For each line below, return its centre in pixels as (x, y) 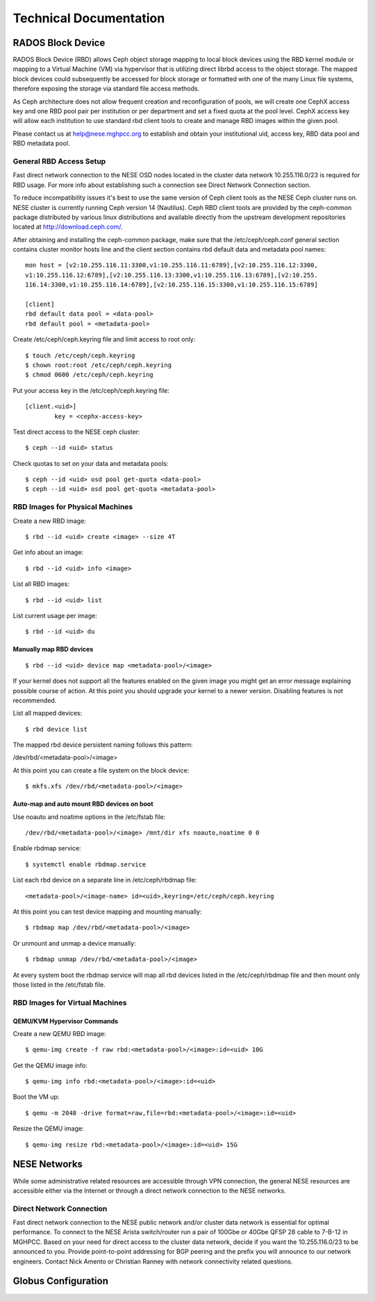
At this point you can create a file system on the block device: (101, 770)
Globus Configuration (61, 1281)
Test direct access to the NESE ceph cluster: (76, 432)
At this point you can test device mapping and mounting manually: (107, 912)
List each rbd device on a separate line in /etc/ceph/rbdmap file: (105, 880)
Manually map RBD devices (53, 649)
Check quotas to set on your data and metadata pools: (91, 463)
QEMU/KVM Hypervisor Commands (65, 1021)
